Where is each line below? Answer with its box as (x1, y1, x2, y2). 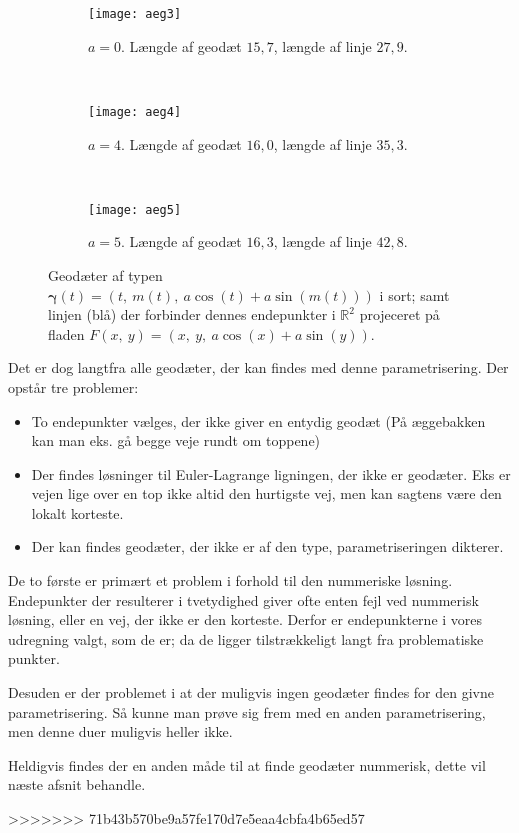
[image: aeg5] (88, 202, 182, 217)
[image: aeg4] (88, 104, 182, 119)
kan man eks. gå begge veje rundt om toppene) (31, 430, 321, 451)
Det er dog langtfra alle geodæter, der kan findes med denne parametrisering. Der (8, 357, 509, 378)
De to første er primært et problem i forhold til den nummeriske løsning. (8, 570, 453, 591)
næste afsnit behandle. (8, 774, 146, 795)
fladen (48, 323, 85, 344)
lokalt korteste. (31, 502, 124, 523)
